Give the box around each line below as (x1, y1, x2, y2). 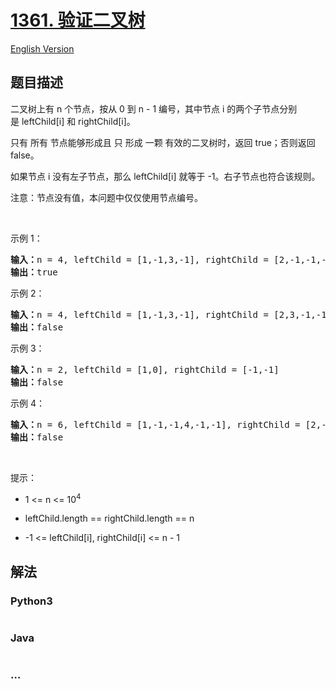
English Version (10, 42, 75, 55)
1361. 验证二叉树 (10, 9, 146, 32)
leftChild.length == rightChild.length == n (24, 512, 195, 525)
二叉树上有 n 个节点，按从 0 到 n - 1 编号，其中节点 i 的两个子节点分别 (10, 102, 298, 115)
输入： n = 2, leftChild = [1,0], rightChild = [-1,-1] (10, 364, 280, 375)
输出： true (10, 266, 58, 278)
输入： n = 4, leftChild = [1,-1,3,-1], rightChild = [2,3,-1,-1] (10, 309, 333, 320)
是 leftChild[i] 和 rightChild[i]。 (10, 115, 136, 127)
